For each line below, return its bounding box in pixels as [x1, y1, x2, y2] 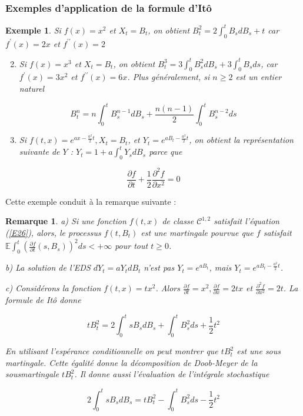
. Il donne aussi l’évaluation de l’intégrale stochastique [74, 368, 269, 380]
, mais [209, 261, 232, 274]
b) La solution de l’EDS [5, 261, 91, 274]
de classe [162, 215, 194, 227]
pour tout [115, 239, 148, 252]
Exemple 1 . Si [5, 24, 61, 36]
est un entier [235, 71, 282, 83]
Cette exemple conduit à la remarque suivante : [5, 195, 177, 207]
